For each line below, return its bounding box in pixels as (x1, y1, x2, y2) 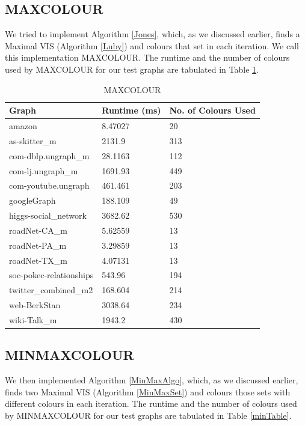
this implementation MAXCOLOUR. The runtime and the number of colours (5, 51, 290, 64)
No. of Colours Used (169, 104, 256, 117)
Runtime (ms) (102, 104, 161, 117)
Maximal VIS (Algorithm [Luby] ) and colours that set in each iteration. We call (5, 39, 299, 52)
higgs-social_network (9, 209, 87, 222)
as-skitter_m (9, 134, 57, 147)
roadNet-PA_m (9, 239, 67, 251)
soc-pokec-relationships (9, 269, 94, 281)
